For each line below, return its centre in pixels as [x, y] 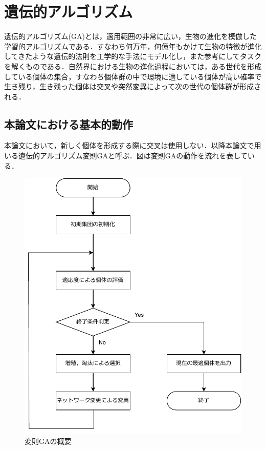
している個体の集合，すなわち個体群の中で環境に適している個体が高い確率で [133, 76]
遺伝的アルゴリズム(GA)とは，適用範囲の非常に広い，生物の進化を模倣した [130, 36]
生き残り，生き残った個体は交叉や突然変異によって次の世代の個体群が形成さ [132, 86]
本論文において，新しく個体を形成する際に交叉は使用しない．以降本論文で [129, 145]
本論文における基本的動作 [69, 124]
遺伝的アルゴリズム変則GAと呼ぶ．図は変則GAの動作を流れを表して [133, 156]
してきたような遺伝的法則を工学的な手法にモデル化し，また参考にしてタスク [133, 56]
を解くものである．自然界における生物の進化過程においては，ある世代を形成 [133, 66]
